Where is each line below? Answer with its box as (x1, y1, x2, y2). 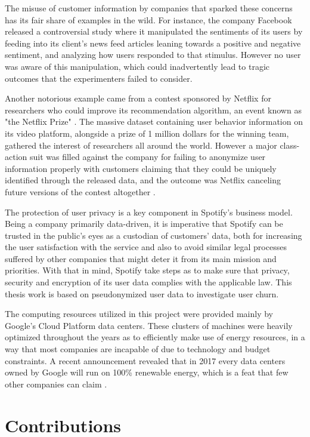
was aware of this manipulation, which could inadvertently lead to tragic (5, 60, 270, 72)
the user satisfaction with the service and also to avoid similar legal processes (5, 241, 287, 253)
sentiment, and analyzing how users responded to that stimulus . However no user (5, 48, 301, 61)
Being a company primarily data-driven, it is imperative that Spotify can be (5, 217, 283, 230)
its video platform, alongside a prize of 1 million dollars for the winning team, (5, 127, 289, 139)
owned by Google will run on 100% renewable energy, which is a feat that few (5, 366, 289, 378)
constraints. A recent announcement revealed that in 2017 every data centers (5, 354, 286, 367)
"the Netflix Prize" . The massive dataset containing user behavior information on (5, 115, 303, 128)
